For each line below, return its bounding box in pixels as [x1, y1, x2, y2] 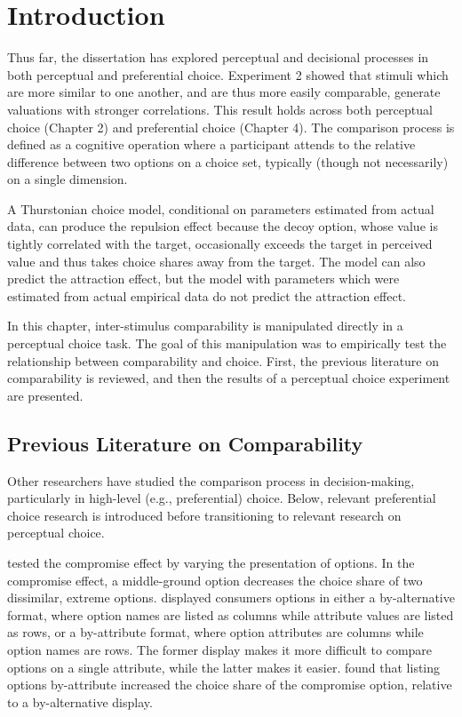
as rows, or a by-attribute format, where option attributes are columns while [7, 623, 424, 641]
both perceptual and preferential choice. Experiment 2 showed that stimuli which [7, 65, 449, 84]
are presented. [7, 386, 84, 404]
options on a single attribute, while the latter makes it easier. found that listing [7, 657, 441, 676]
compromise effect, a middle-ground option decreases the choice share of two [7, 570, 423, 589]
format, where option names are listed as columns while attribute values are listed [7, 605, 454, 624]
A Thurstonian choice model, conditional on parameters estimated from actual [7, 199, 434, 218]
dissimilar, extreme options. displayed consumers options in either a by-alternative [7, 588, 455, 607]
